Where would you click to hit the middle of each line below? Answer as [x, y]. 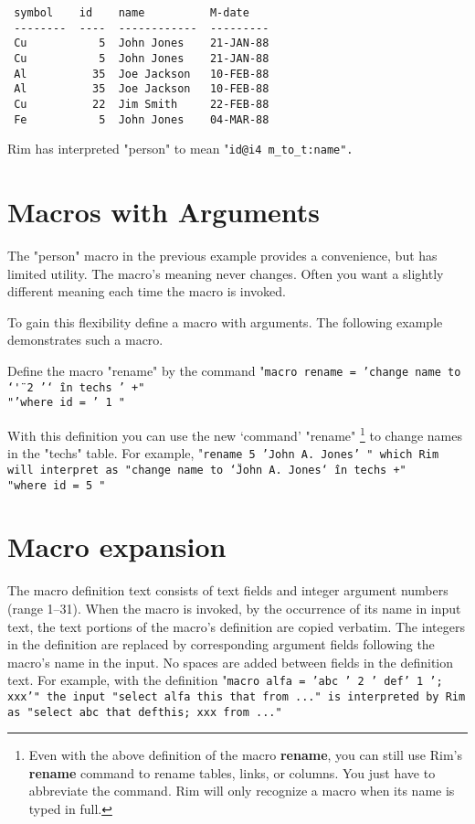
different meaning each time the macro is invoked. [147, 291]
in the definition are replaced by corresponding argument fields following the [221, 644]
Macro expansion [117, 546]
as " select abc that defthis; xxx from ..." [145, 712]
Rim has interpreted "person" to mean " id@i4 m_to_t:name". [180, 149]
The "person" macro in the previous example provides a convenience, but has [222, 256]
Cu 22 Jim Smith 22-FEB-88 [142, 104]
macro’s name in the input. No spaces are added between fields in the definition [231, 662]
